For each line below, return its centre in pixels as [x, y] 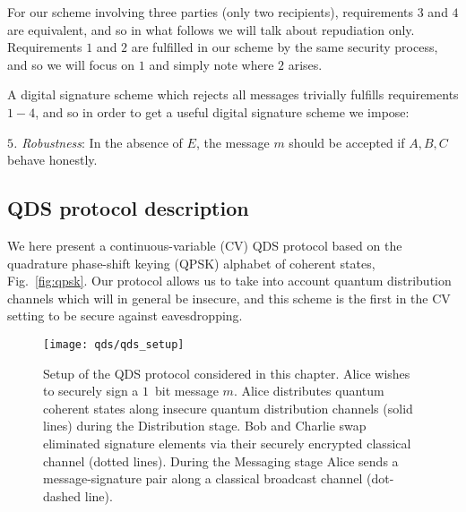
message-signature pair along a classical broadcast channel [203, 478]
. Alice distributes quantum [309, 391]
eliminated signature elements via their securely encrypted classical [227, 443]
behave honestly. [52, 160]
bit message [187, 391]
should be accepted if [347, 142]
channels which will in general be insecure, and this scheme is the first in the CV [229, 298]
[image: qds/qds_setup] [114, 344]
